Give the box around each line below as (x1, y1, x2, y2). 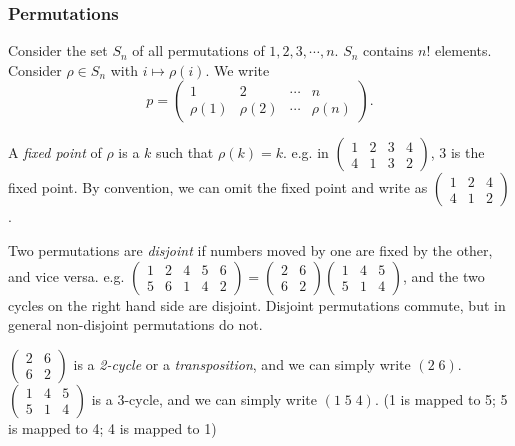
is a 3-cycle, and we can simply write (91, 388, 318, 409)
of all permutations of (132, 40, 265, 61)
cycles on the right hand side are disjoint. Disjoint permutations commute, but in (8, 294, 506, 315)
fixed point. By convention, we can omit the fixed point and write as (8, 177, 428, 198)
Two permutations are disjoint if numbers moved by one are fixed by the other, (8, 240, 493, 260)
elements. (434, 40, 492, 61)
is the (450, 142, 485, 163)
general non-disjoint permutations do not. (8, 314, 263, 335)
